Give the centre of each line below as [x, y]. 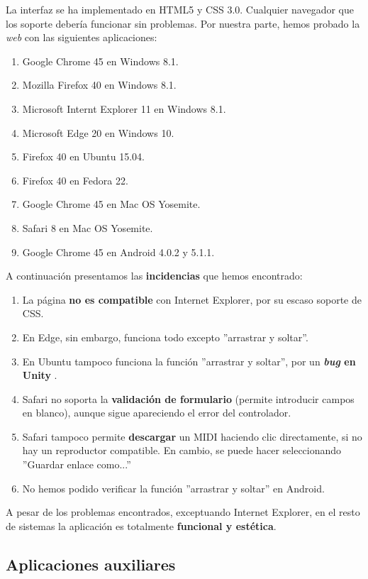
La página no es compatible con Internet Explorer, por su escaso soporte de [192, 299]
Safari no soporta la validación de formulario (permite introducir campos [188, 398]
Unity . [40, 375]
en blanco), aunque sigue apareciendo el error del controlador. [157, 413]
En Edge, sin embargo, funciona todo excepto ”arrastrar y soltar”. [165, 337]
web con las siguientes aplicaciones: [82, 37]
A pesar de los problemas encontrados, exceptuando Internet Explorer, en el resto [183, 512]
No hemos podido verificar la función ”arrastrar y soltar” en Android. [173, 488]
